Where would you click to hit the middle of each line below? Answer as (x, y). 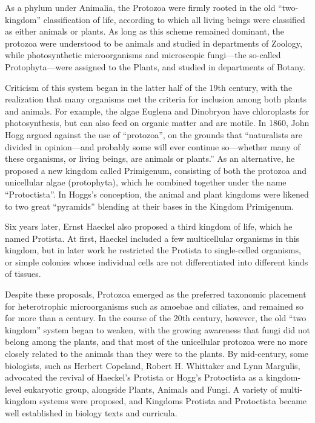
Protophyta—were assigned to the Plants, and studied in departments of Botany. (155, 66)
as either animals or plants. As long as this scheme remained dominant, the (145, 31)
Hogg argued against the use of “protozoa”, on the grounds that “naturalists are (154, 134)
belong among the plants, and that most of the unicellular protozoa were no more (156, 341)
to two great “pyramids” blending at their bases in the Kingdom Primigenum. (149, 206)
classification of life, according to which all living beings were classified (174, 19)
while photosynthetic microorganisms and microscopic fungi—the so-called (143, 55)
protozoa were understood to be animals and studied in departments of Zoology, (154, 43)
